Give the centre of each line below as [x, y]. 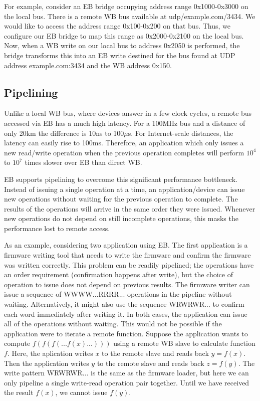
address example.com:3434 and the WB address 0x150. [88, 65]
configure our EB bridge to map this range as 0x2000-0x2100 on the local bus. [124, 35]
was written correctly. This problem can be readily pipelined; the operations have [129, 264]
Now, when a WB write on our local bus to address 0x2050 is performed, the [122, 45]
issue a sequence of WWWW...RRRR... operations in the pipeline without [118, 294]
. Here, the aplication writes [50, 353]
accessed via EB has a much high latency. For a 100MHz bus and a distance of [125, 123]
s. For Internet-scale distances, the [181, 133]
